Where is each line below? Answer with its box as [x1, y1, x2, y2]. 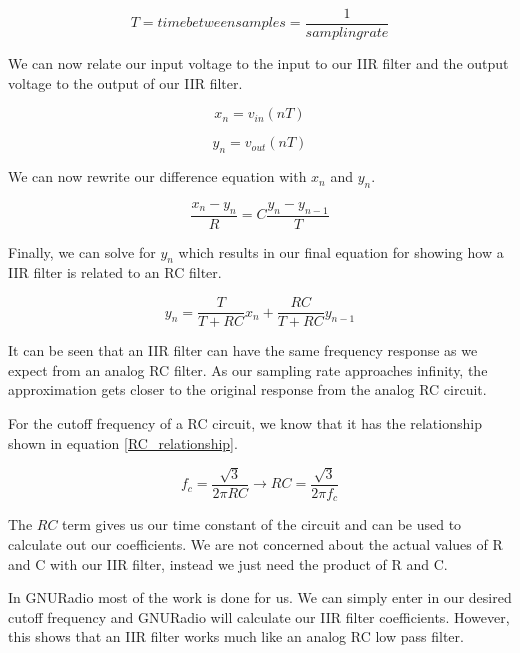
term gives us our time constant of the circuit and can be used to [62, 514, 462, 535]
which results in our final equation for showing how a [178, 241, 504, 262]
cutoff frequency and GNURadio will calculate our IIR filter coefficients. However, [8, 606, 510, 627]
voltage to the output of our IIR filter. [8, 72, 243, 93]
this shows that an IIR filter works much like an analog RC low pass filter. [8, 626, 464, 647]
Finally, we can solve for [8, 241, 156, 262]
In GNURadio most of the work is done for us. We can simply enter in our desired [8, 587, 512, 608]
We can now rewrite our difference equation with [8, 166, 307, 187]
